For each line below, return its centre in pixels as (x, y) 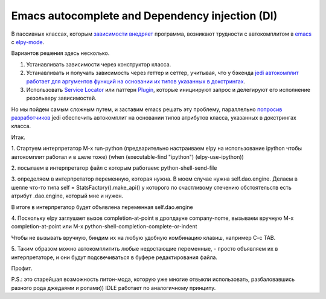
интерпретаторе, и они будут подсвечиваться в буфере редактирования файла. (114, 257)
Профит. (22, 268)
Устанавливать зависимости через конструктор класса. (99, 64)
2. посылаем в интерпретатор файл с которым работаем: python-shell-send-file (114, 168)
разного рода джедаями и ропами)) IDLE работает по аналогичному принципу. (113, 288)
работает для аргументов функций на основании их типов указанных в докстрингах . (136, 81)
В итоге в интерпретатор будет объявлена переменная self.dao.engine (102, 207)
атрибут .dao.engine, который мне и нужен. (67, 196)
